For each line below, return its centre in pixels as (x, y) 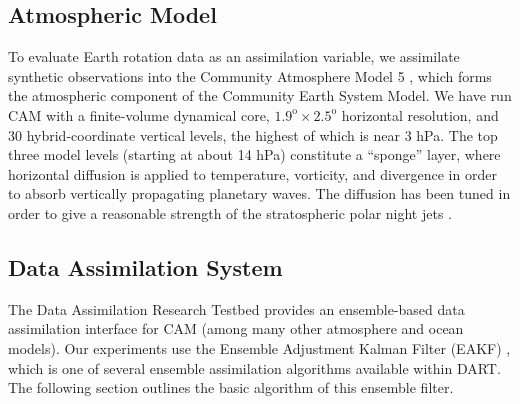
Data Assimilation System (145, 266)
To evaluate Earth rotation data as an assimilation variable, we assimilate (234, 56)
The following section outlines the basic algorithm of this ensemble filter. (231, 387)
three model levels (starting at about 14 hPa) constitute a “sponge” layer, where (254, 154)
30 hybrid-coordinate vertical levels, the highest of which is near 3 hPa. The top (253, 134)
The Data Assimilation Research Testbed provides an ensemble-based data (236, 308)
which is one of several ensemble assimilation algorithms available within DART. (254, 367)
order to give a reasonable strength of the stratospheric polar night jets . (230, 212)
